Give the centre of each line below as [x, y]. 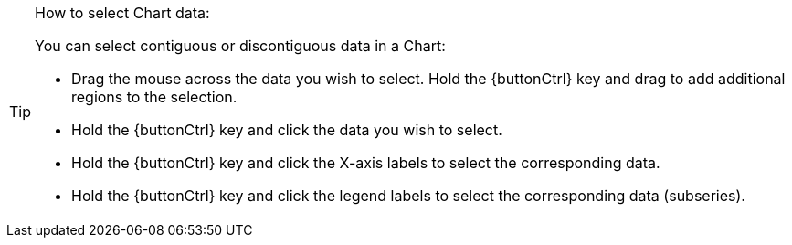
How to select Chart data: [122, 13]
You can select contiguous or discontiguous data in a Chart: [240, 46]
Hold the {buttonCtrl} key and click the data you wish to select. [287, 130]
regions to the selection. [154, 97]
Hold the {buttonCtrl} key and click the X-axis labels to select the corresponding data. [366, 163]
